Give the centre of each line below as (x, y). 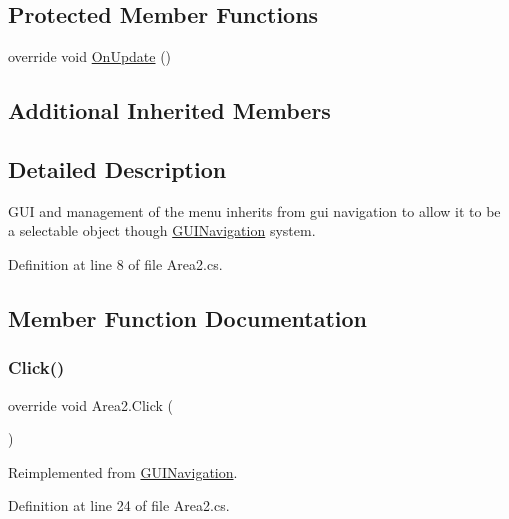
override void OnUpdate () (90, 56)
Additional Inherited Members (169, 110)
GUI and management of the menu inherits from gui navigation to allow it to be (254, 210)
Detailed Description (117, 168)
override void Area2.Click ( (91, 404)
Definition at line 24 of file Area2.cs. (119, 505)
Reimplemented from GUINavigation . (123, 471)
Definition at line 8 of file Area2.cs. (115, 263)
